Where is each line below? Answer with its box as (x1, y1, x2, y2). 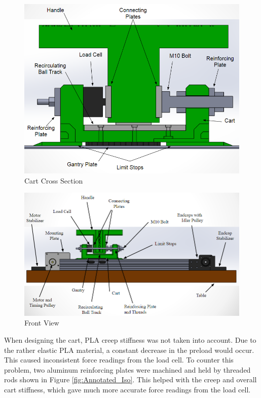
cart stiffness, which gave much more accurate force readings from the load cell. (4, 384, 251, 394)
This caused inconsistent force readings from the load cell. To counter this (4, 354, 234, 365)
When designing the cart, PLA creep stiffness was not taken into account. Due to (4, 334, 256, 345)
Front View (24, 317, 59, 328)
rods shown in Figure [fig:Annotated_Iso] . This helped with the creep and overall (4, 374, 257, 385)
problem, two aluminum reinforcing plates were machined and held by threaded (4, 364, 251, 375)
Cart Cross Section (24, 175, 83, 186)
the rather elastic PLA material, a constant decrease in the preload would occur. (4, 344, 254, 355)
